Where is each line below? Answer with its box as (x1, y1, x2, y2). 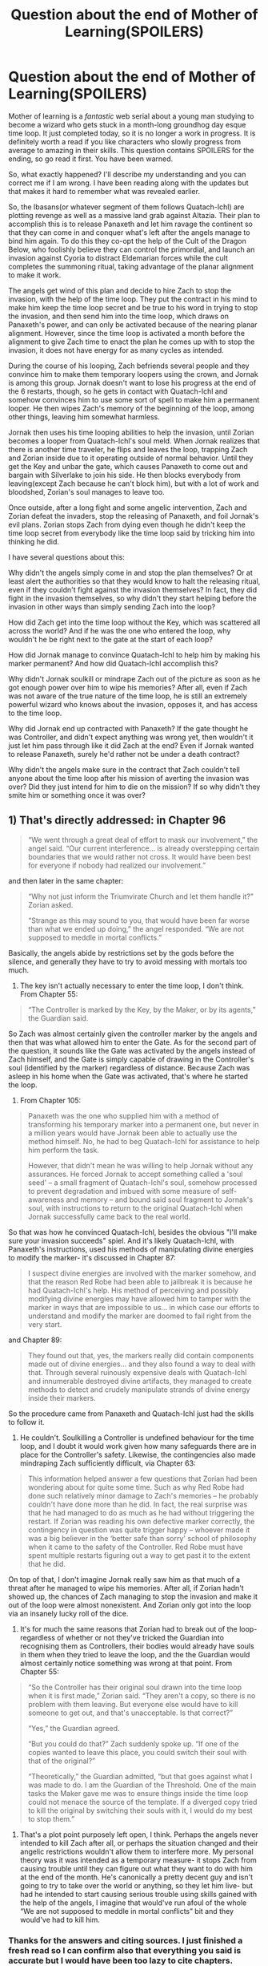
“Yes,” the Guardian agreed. (27, 1723, 120, 1733)
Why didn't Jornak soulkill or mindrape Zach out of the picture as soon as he (8, 674, 261, 683)
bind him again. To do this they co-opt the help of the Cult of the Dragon (8, 236, 246, 245)
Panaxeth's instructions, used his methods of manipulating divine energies (8, 1244, 254, 1254)
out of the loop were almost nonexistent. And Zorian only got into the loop (8, 1600, 252, 1609)
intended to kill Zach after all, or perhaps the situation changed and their (19, 1838, 258, 1847)
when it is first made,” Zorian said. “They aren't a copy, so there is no (27, 1690, 256, 1701)
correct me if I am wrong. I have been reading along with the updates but (8, 178, 250, 188)
